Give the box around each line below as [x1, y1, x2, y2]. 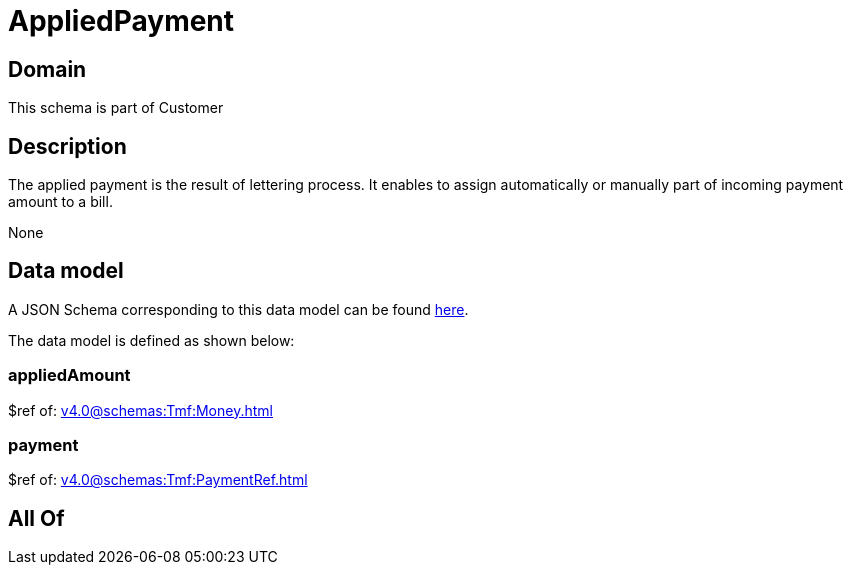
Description [8, 133, 127, 159]
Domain [8, 56, 87, 82]
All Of [8, 505, 65, 531]
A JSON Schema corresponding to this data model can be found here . [8, 300, 469, 318]
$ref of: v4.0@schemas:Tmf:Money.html [8, 401, 273, 419]
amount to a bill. [8, 193, 113, 211]
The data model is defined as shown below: [8, 331, 295, 349]
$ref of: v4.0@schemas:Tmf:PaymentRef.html [8, 471, 308, 489]
